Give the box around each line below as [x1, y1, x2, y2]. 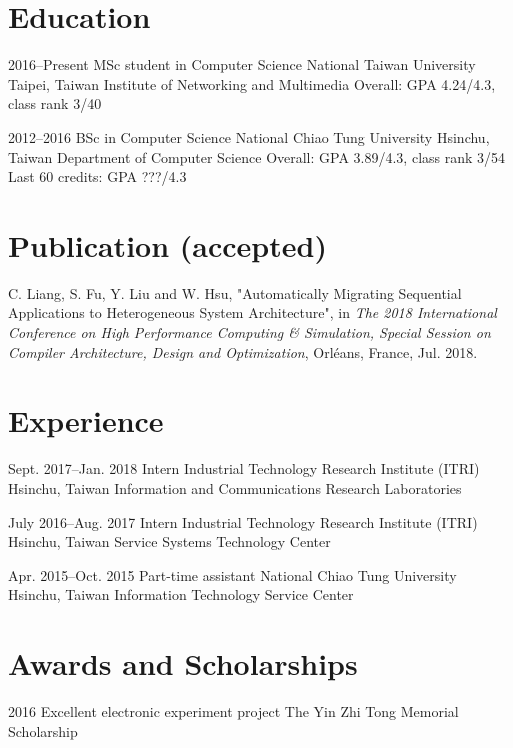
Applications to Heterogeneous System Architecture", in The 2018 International [8, 302, 497, 323]
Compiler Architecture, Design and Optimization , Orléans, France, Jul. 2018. [8, 341, 478, 362]
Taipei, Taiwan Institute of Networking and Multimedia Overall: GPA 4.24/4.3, [8, 73, 496, 94]
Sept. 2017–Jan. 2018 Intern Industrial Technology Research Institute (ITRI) [8, 458, 480, 479]
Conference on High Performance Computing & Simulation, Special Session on [8, 322, 491, 342]
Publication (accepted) [8, 224, 327, 265]
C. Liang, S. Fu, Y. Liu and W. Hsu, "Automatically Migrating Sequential [8, 282, 462, 303]
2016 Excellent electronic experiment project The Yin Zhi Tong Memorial [8, 701, 459, 721]
